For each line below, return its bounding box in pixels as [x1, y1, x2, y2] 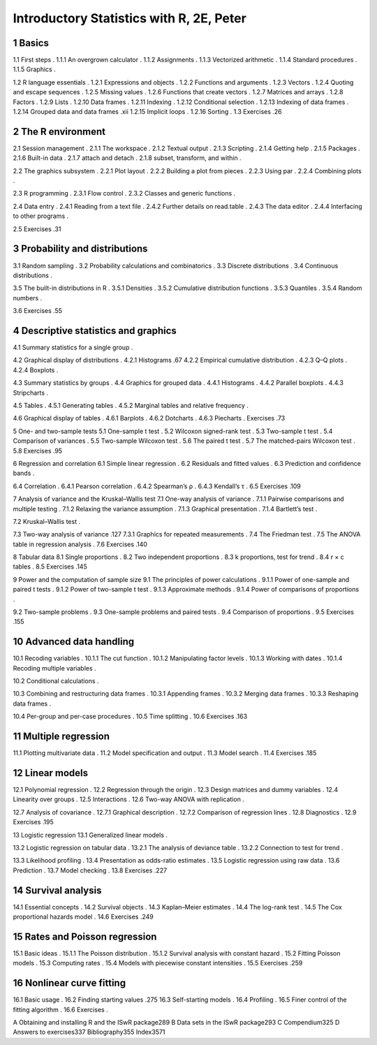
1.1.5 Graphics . [13, 65, 56, 73]
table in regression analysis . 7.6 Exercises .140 [13, 540, 148, 548]
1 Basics [13, 37, 49, 49]
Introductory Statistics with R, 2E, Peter [13, 10, 247, 26]
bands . [13, 469, 35, 478]
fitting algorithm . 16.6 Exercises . [13, 1005, 108, 1014]
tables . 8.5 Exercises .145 [13, 562, 87, 571]
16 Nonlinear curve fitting [13, 977, 126, 989]
